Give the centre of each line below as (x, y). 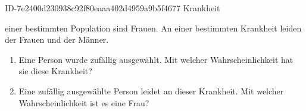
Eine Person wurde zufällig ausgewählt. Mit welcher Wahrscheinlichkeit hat (156, 59)
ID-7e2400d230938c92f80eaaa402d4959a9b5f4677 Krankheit (113, 8)
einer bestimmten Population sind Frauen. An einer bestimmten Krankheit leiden (153, 28)
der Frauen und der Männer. (57, 39)
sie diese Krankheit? (55, 71)
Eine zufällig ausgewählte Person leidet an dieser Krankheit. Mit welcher (151, 91)
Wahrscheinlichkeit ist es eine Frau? (84, 102)
